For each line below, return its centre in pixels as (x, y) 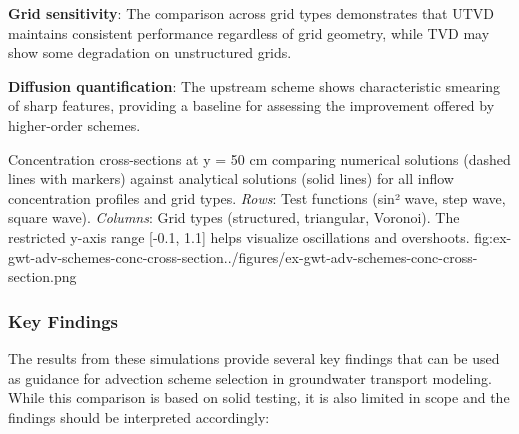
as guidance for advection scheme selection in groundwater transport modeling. (250, 377)
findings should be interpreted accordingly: (139, 416)
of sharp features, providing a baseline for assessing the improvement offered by (251, 105)
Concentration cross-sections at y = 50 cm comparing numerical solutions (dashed (259, 158)
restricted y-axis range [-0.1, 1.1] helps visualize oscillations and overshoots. (239, 236)
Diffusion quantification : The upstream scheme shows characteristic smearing (254, 85)
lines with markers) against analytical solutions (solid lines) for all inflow (231, 178)
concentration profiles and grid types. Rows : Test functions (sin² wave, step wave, (257, 197)
